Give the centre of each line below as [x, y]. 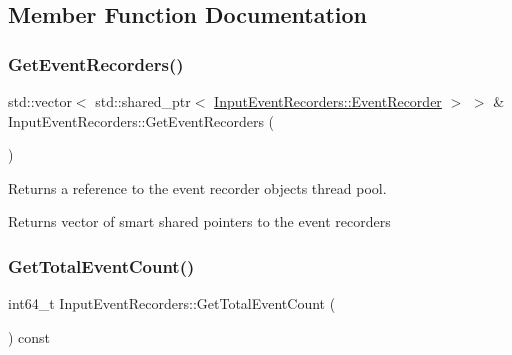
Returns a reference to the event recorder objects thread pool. [197, 187]
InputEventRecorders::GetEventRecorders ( [141, 120]
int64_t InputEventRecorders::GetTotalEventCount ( [172, 303]
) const [29, 336]
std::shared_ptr [143, 101]
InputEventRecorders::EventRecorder [328, 101]
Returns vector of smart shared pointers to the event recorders [199, 221]
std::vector [40, 101]
